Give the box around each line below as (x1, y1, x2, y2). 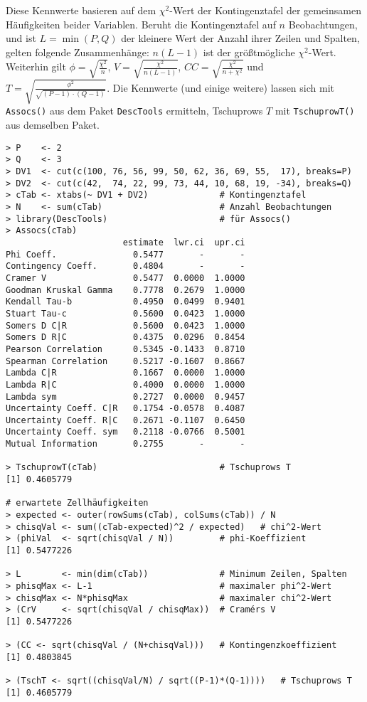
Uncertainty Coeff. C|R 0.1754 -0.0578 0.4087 (6, 403, 245, 414)
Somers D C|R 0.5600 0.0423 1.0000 (6, 320, 245, 331)
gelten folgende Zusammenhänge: (6, 44, 149, 59)
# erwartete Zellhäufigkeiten (6, 498, 149, 509)
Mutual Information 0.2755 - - (6, 439, 245, 450)
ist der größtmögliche (203, 44, 295, 59)
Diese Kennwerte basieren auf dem (6, 3, 156, 17)
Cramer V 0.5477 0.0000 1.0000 (6, 272, 245, 283)
